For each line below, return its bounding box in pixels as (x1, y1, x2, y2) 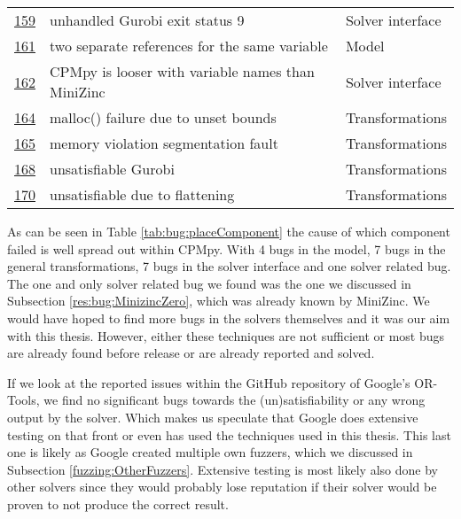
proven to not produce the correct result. (7, 494, 229, 513)
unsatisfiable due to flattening (50, 184, 235, 205)
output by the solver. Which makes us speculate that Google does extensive (7, 407, 418, 426)
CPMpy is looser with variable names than (50, 61, 315, 81)
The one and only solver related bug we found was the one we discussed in (7, 274, 411, 292)
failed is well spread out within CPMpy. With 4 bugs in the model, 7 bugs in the (7, 239, 446, 258)
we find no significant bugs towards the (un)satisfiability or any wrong (43, 391, 426, 409)
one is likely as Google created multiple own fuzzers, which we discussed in (7, 443, 413, 461)
